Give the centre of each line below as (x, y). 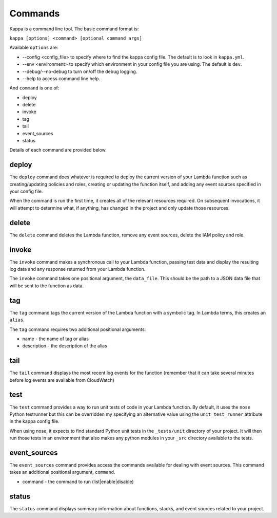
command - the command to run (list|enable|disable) (78, 482)
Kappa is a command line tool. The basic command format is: (74, 29)
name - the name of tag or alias (56, 339)
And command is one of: (34, 88)
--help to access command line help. (61, 78)
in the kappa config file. (35, 421)
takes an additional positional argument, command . (62, 472)
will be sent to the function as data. (47, 286)
